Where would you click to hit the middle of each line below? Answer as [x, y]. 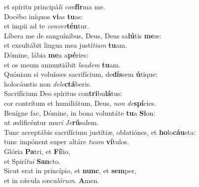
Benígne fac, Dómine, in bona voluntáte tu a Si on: [80, 112]
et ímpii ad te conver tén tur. [47, 26]
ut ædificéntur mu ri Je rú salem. [51, 122]
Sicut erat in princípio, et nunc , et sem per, [70, 171]
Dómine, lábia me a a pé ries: [46, 54]
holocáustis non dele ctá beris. [48, 83]
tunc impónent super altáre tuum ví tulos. [66, 141]
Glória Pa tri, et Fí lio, [37, 151]
